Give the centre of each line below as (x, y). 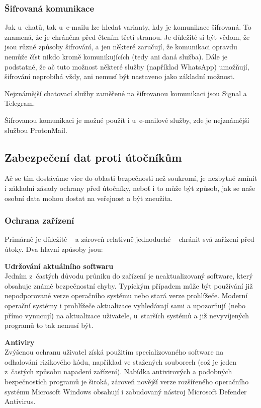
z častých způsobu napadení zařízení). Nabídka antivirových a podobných (118, 371)
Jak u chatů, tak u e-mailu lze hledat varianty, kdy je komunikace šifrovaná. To (128, 27)
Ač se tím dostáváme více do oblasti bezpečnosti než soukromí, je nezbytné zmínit (131, 178)
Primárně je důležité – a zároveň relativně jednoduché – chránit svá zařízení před (129, 239)
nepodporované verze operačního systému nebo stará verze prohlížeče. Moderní (126, 295)
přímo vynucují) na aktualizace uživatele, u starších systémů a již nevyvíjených (127, 315)
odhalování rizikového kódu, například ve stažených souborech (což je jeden (121, 361)
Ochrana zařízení (39, 220)
